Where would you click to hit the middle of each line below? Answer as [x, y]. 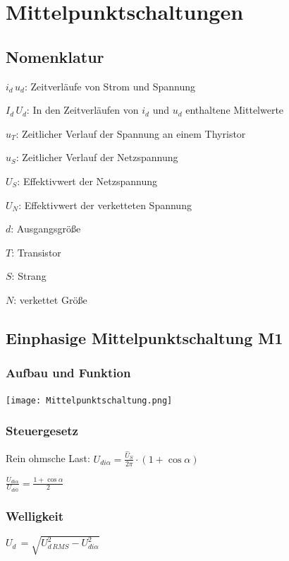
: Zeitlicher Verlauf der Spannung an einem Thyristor [131, 133]
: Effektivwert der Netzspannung [87, 181]
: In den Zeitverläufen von [82, 110]
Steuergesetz [42, 431]
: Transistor [36, 252]
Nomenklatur [55, 56]
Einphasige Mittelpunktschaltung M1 [144, 337]
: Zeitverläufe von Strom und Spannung [110, 86]
